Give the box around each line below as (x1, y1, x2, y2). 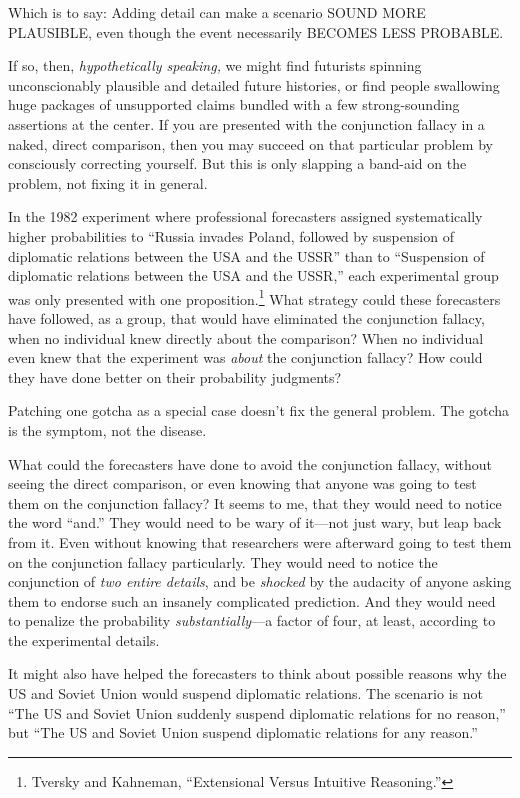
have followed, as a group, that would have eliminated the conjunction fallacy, (8, 307, 485, 328)
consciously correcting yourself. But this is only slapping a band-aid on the (8, 153, 467, 174)
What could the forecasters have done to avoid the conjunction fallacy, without (8, 453, 493, 474)
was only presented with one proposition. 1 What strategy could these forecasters (8, 285, 501, 309)
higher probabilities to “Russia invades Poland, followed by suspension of (8, 225, 454, 246)
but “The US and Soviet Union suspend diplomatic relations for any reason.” (8, 722, 478, 743)
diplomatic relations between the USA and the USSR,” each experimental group (8, 265, 499, 286)
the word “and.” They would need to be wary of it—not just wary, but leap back (8, 512, 502, 533)
